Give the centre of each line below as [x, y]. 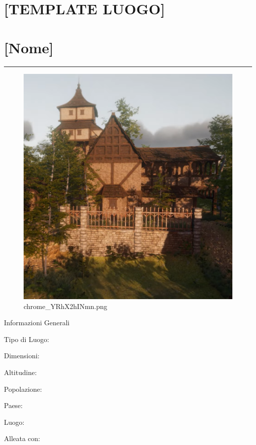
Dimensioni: [22, 356]
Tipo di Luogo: [27, 339]
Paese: [13, 405]
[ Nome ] [29, 47]
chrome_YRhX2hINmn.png [65, 306]
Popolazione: [23, 389]
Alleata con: [22, 438]
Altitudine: [20, 372]
